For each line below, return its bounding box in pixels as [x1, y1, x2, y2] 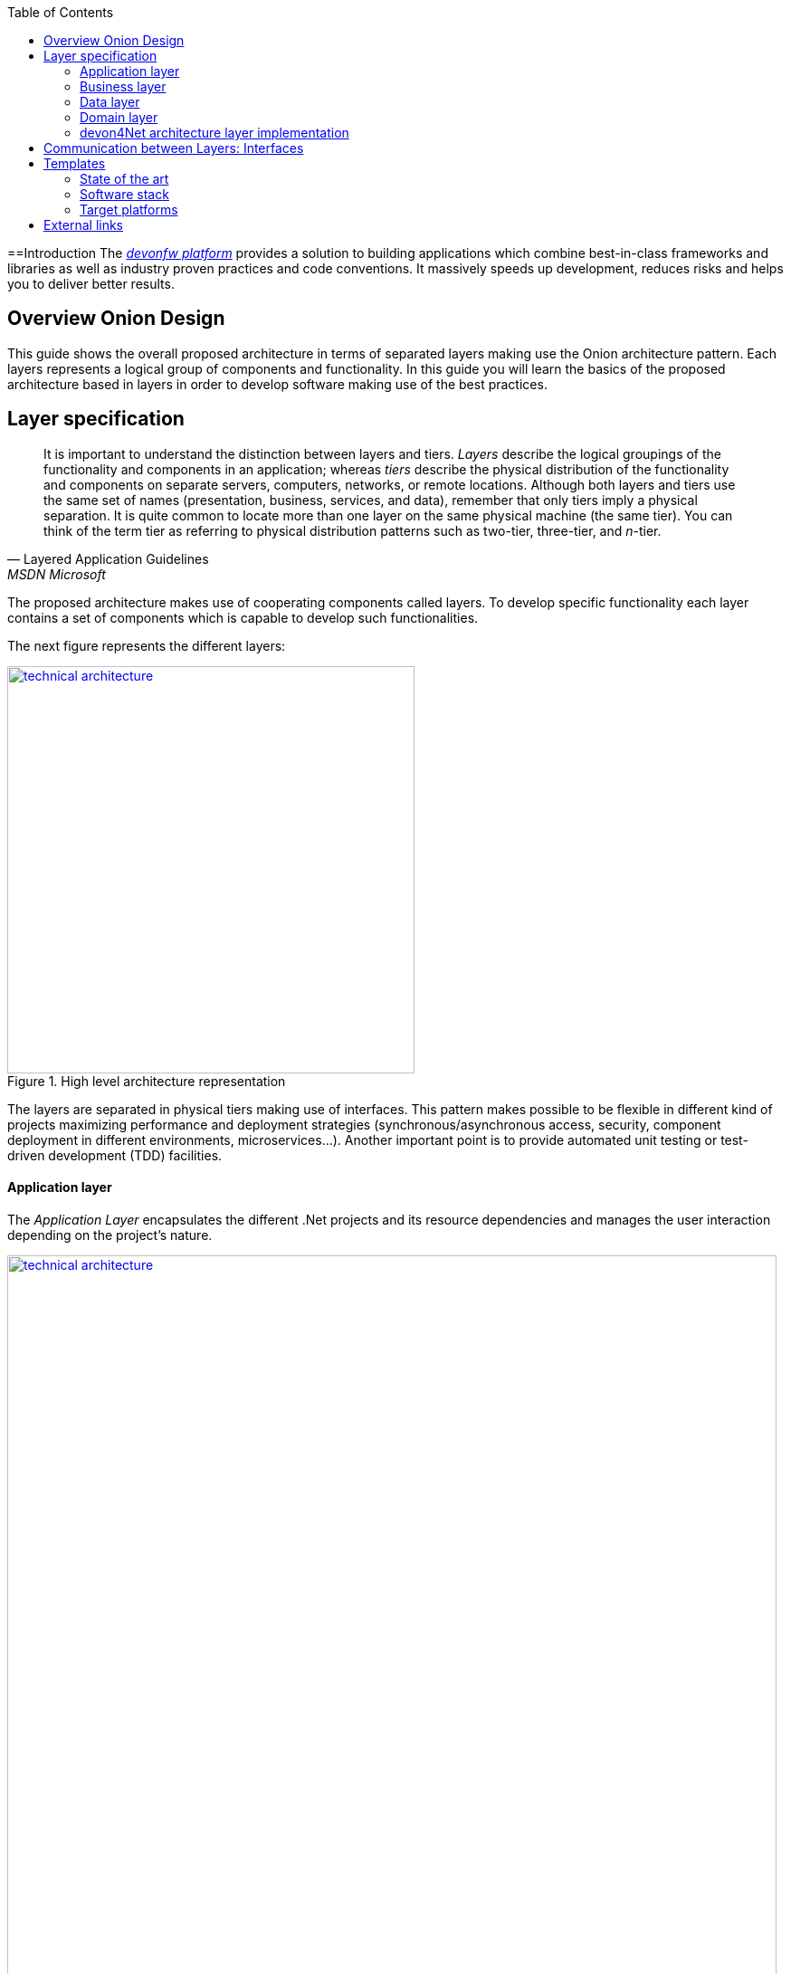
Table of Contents [7, 5, 114, 20]
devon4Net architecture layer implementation [80, 125, 349, 140]
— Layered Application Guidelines [7, 550, 209, 567]
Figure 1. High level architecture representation [7, 1073, 286, 1089]
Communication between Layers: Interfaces [43, 140, 304, 156]
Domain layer [80, 110, 158, 125]
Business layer [80, 79, 167, 94]
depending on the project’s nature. [7, 1226, 213, 1243]
